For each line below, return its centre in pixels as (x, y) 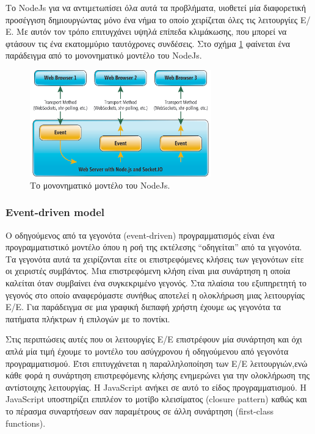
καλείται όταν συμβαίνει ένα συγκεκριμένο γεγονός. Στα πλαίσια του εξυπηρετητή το (156, 283)
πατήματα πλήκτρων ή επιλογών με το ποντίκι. (88, 318)
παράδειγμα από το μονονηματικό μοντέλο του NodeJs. (104, 55)
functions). (26, 423)
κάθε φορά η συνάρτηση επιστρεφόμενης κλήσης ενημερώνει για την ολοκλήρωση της (158, 375)
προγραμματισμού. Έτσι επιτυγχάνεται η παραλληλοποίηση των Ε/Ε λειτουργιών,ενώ (157, 363)
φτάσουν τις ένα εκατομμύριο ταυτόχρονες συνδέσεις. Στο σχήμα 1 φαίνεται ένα (148, 43)
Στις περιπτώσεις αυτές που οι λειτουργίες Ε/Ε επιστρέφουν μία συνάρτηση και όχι (154, 339)
